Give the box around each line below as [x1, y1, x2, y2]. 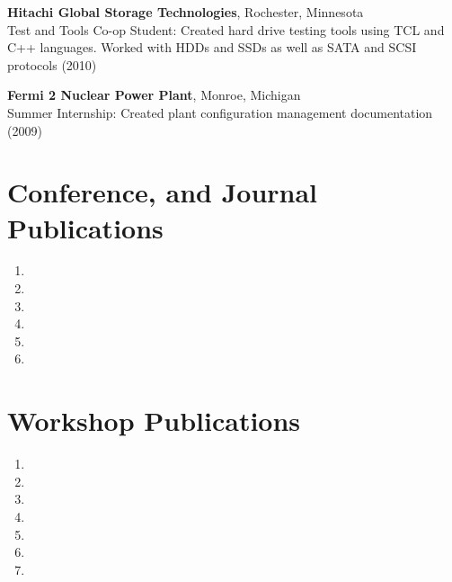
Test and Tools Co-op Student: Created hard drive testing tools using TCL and [7, 20, 445, 39]
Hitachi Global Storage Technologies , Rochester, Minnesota [7, 3, 364, 21]
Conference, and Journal [7, 174, 318, 210]
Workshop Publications [7, 402, 301, 439]
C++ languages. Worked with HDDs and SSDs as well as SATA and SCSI [7, 38, 417, 57]
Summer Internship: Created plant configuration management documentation [7, 103, 433, 121]
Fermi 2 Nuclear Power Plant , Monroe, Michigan [7, 85, 301, 104]
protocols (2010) [7, 55, 97, 74]
